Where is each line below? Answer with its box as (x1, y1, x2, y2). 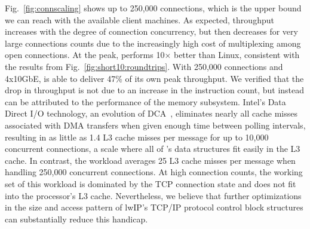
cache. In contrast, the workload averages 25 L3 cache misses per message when (5, 154, 296, 166)
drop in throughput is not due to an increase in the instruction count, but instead (5, 84, 305, 96)
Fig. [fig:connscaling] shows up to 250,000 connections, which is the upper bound (5, 2, 302, 14)
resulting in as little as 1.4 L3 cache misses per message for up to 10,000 (5, 130, 269, 143)
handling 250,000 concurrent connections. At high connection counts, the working (5, 166, 303, 178)
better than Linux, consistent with (173, 48, 300, 61)
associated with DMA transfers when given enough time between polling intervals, (5, 118, 306, 131)
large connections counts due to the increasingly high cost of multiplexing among (5, 36, 301, 49)
